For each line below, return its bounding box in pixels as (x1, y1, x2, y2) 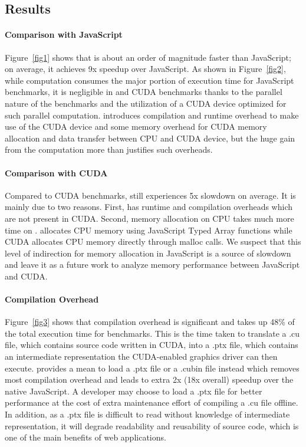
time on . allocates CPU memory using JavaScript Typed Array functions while (5, 224, 292, 236)
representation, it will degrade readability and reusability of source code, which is (5, 419, 299, 432)
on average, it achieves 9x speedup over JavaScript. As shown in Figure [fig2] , (5, 63, 286, 75)
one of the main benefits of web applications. (5, 431, 166, 443)
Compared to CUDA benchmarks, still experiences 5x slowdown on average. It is (5, 189, 296, 201)
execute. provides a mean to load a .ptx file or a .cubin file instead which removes (5, 361, 300, 374)
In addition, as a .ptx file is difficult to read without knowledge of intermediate (5, 408, 290, 420)
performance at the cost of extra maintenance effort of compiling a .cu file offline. (5, 396, 298, 409)
